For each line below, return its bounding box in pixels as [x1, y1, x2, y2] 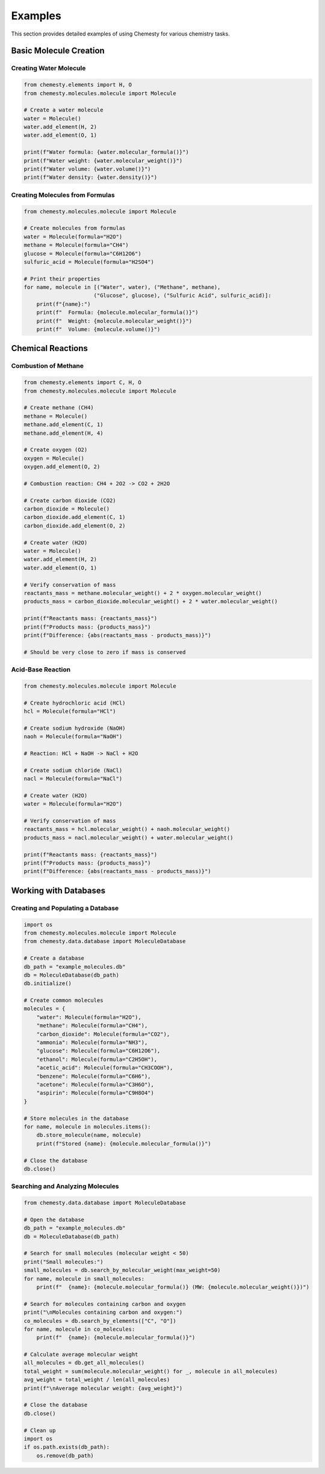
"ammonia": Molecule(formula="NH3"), [36, 1039, 148, 1046]
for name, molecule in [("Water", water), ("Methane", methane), [23, 284, 221, 291]
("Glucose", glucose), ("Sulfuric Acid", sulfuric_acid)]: [93, 292, 272, 299]
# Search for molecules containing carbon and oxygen [23, 1301, 186, 1307]
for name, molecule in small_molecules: [23, 1275, 144, 1282]
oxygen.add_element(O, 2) [23, 464, 101, 470]
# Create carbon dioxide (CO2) [23, 497, 117, 504]
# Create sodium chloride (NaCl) [23, 767, 123, 774]
